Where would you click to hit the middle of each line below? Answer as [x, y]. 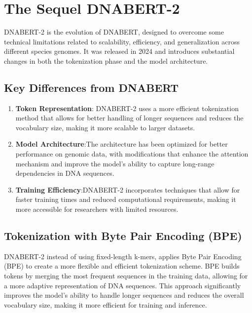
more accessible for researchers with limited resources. [97, 209]
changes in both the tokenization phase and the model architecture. [106, 60]
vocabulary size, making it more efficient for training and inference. [106, 304]
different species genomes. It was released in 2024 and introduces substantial [119, 51]
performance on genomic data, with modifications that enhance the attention [132, 154]
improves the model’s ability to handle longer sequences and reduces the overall [124, 295]
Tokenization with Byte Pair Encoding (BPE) [123, 236]
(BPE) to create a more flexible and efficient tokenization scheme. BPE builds [122, 266]
